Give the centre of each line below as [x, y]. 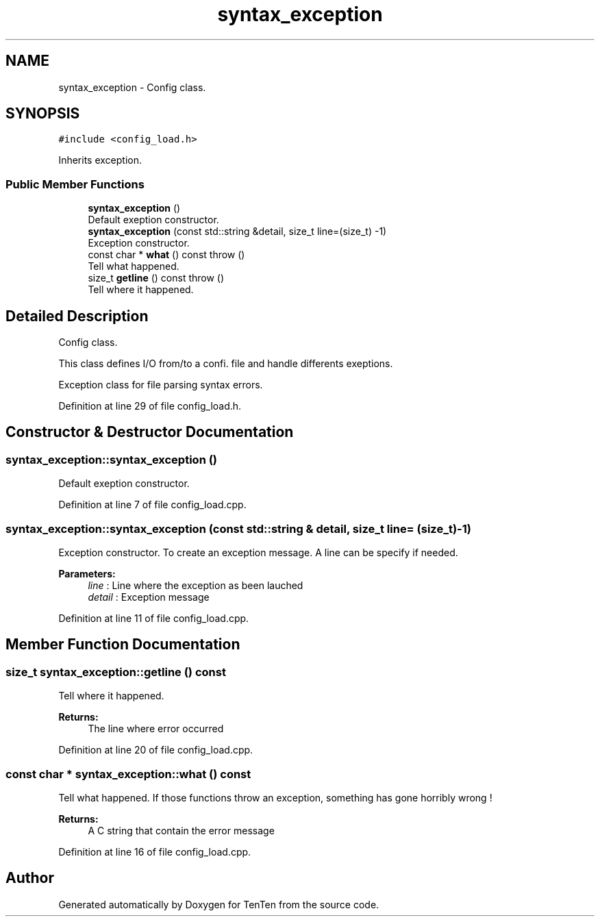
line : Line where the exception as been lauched [196, 585]
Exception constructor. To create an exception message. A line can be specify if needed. [258, 552]
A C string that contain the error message [181, 830]
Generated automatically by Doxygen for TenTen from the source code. [219, 904]
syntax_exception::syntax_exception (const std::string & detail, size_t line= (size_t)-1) [238, 528]
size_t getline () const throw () [156, 278]
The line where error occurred [156, 729]
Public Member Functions [75, 184]
